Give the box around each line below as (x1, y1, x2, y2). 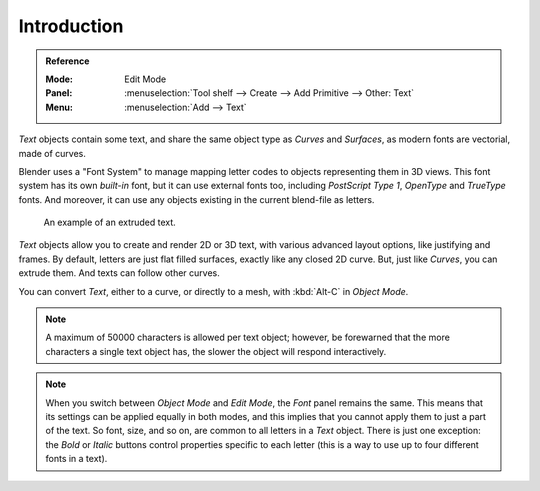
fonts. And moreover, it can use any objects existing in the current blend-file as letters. (18, 193, 375, 205)
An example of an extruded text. (43, 216, 177, 229)
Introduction (18, 15, 124, 37)
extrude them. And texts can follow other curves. (18, 267, 220, 279)
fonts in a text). (45, 453, 108, 465)
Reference (45, 55, 90, 67)
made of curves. (18, 147, 87, 159)
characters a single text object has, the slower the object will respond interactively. (45, 345, 387, 357)
